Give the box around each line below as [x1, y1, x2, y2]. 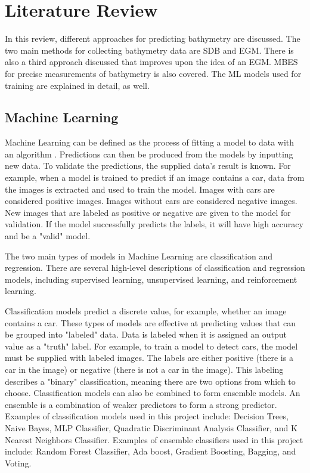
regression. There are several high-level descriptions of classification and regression [5, 261, 305, 274]
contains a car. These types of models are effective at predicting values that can [5, 316, 296, 329]
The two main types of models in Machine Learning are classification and [5, 249, 272, 262]
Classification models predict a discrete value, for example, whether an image [5, 305, 287, 317]
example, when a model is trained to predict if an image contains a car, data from [5, 171, 305, 184]
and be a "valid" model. [5, 230, 91, 242]
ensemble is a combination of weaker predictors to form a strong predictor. [5, 398, 277, 410]
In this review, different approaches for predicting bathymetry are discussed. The [5, 32, 300, 45]
